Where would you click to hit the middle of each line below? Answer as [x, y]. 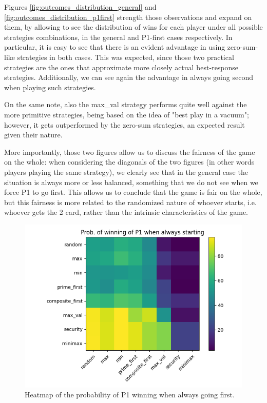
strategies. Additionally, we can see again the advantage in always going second [129, 77]
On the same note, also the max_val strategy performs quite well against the [126, 104]
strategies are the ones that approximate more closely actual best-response [121, 67]
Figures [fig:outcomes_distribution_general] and [80, 7]
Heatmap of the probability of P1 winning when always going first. [130, 395]
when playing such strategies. [50, 87]
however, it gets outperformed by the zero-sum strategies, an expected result [125, 124]
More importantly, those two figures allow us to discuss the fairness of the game [130, 152]
